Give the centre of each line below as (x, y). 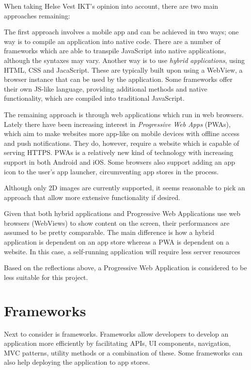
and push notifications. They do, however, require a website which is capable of (122, 143)
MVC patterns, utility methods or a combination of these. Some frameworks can (123, 352)
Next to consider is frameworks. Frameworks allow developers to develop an (116, 333)
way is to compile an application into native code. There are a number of (112, 41)
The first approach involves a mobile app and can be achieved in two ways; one (121, 32)
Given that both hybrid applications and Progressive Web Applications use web (122, 213)
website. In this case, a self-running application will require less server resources (122, 251)
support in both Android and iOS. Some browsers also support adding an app (120, 162)
